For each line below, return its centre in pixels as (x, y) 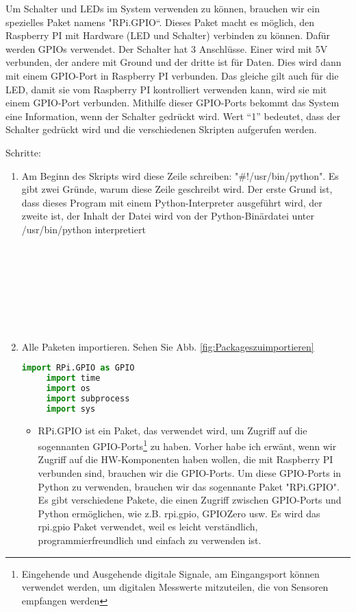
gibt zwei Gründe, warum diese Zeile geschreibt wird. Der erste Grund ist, (177, 189)
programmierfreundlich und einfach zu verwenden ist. (150, 540)
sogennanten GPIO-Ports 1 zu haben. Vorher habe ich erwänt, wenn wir (187, 445)
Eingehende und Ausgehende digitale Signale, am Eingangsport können (170, 573)
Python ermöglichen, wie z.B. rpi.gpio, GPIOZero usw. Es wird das (179, 513)
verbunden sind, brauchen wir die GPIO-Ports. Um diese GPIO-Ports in (190, 473)
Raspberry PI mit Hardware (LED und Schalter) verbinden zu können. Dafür (168, 35)
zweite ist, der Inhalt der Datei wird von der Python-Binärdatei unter (168, 216)
